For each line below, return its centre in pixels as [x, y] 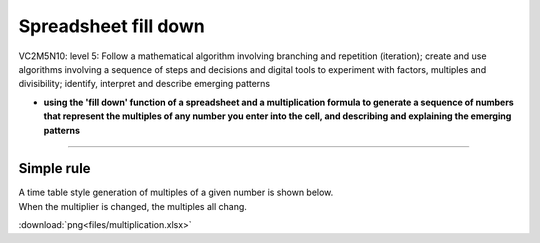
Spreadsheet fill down [111, 26]
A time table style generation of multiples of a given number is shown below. [176, 192]
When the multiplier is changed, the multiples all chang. [132, 206]
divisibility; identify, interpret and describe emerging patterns [144, 84]
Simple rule [54, 168]
